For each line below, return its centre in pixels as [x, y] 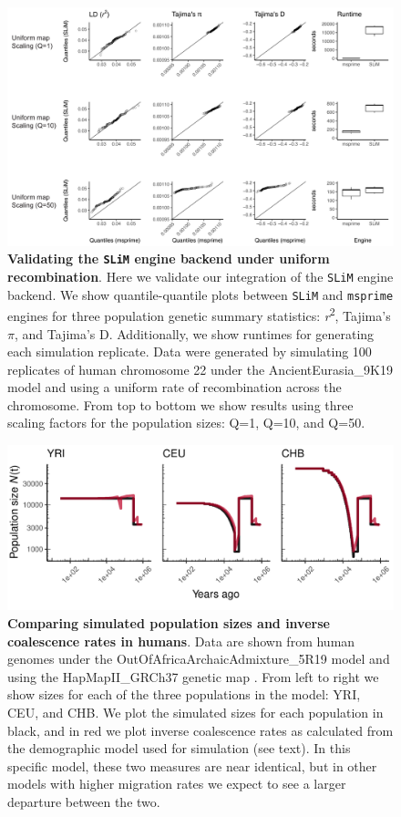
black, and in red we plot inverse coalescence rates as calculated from [200, 730]
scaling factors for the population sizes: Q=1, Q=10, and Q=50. [186, 423]
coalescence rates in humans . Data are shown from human [181, 641]
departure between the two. [84, 801]
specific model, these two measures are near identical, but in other [192, 765]
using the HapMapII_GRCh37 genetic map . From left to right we [193, 676]
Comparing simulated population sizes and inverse [169, 623]
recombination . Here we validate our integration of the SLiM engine [200, 276]
